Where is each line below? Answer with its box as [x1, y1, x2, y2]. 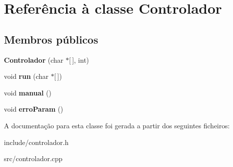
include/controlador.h [4, 137, 69, 147]
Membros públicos [4, 31, 98, 47]
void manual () [4, 87, 51, 97]
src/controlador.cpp [4, 153, 63, 164]
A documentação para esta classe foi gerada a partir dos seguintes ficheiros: [4, 120, 230, 130]
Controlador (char [4, 54, 64, 65]
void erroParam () [4, 104, 63, 114]
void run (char [4, 71, 49, 81]
